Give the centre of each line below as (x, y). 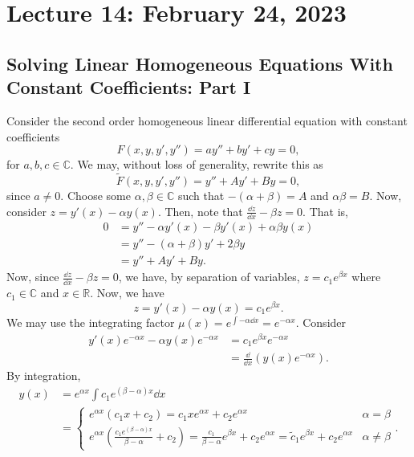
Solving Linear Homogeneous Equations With (200, 63)
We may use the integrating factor (91, 322)
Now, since (33, 277)
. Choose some (95, 195)
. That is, (325, 211)
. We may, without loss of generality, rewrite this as (197, 164)
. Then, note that (200, 211)
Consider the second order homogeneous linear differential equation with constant (207, 120)
